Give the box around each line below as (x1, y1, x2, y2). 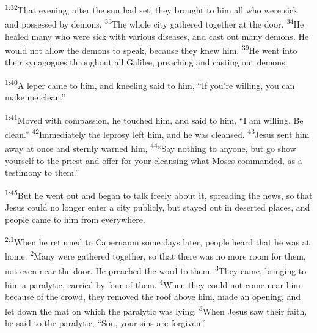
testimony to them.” (5, 166, 79, 179)
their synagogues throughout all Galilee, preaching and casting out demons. (5, 56, 288, 69)
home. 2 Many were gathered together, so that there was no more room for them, (5, 248, 306, 263)
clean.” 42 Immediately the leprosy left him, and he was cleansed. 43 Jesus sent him (5, 126, 310, 140)
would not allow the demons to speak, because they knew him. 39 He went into (5, 42, 297, 56)
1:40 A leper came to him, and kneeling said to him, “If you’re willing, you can (5, 77, 295, 91)
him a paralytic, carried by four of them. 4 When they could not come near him (5, 276, 301, 291)
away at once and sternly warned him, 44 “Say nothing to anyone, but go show (5, 140, 296, 154)
